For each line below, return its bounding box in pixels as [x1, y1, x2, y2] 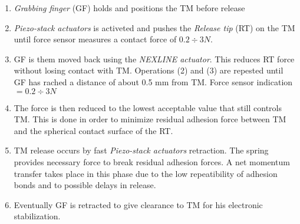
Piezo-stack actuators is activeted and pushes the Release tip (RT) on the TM [14, 21, 295, 34]
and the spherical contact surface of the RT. [14, 124, 173, 136]
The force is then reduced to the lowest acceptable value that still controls [14, 101, 282, 113]
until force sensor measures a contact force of [14, 33, 177, 45]
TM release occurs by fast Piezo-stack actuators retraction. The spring [14, 144, 269, 156]
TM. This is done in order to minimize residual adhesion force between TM [14, 113, 286, 125]
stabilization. [14, 210, 61, 222]
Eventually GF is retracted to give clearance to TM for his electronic [14, 198, 263, 210]
